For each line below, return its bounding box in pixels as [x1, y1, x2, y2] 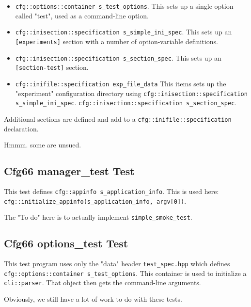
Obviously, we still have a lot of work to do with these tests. [4, 294, 182, 304]
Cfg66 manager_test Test [4, 163, 135, 178]
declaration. [4, 123, 39, 133]
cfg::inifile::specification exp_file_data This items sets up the [15, 78, 226, 88]
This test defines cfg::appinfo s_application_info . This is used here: [4, 186, 219, 196]
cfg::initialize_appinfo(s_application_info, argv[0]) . [4, 195, 187, 206]
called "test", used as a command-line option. [15, 10, 149, 20]
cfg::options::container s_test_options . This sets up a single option [15, 1, 234, 11]
